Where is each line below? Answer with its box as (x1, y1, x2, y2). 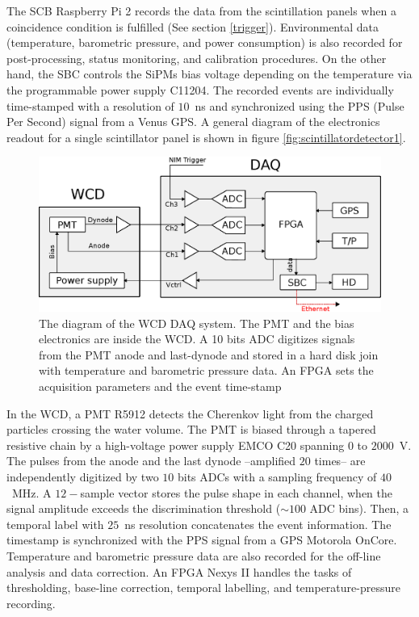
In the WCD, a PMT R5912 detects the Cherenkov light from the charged (6, 405, 374, 422)
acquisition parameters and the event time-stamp (39, 378, 282, 395)
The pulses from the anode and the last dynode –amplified (6, 452, 296, 469)
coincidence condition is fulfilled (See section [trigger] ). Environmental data (6, 18, 379, 35)
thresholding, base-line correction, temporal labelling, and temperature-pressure (6, 579, 400, 596)
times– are (314, 452, 366, 469)
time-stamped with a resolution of (6, 97, 174, 114)
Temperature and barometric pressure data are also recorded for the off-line (6, 547, 381, 564)
